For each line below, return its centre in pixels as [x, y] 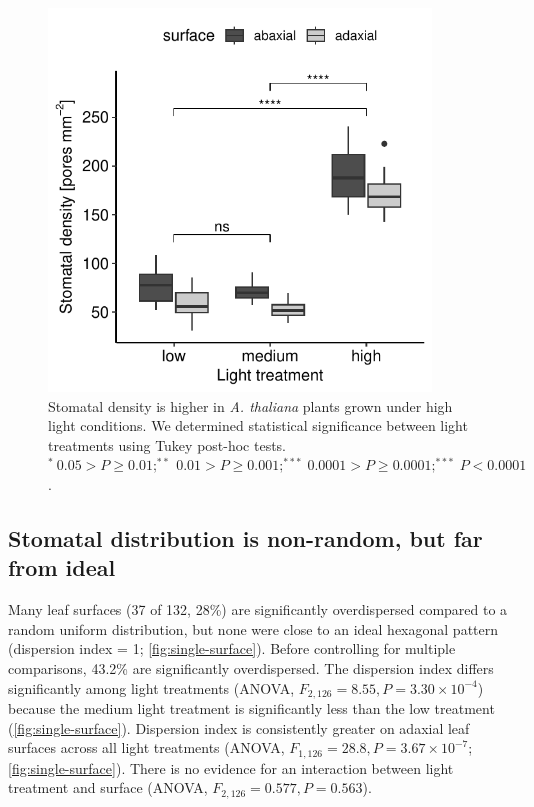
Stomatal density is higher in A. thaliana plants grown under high [250, 405]
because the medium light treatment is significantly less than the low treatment [251, 707]
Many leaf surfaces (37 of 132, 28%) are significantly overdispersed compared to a [258, 609]
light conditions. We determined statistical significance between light [258, 425]
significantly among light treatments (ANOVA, [151, 687]
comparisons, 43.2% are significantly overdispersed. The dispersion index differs [251, 667]
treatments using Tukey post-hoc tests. [167, 444]
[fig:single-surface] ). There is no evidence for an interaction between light [231, 767]
